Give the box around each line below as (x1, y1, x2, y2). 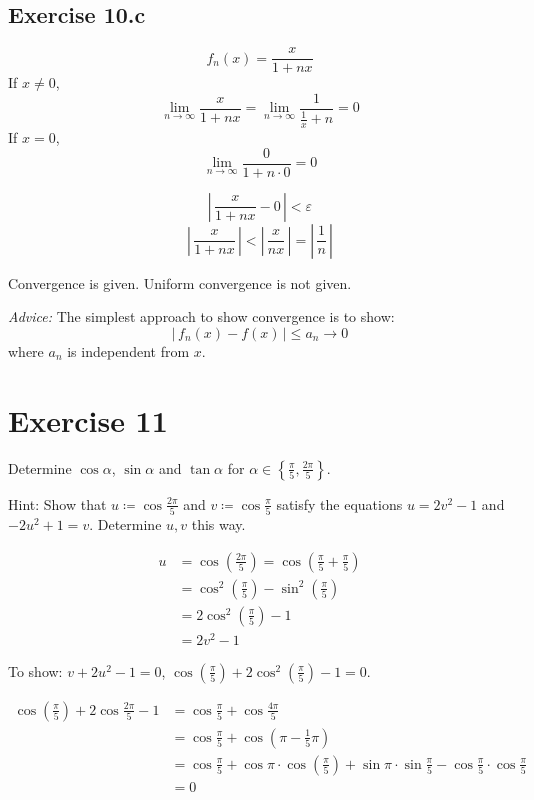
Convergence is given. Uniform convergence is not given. (8, 272, 352, 293)
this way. (191, 513, 246, 534)
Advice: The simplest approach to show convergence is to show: (8, 306, 395, 327)
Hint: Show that (8, 493, 107, 514)
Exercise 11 (8, 399, 168, 440)
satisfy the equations (276, 493, 403, 514)
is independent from (67, 340, 190, 361)
